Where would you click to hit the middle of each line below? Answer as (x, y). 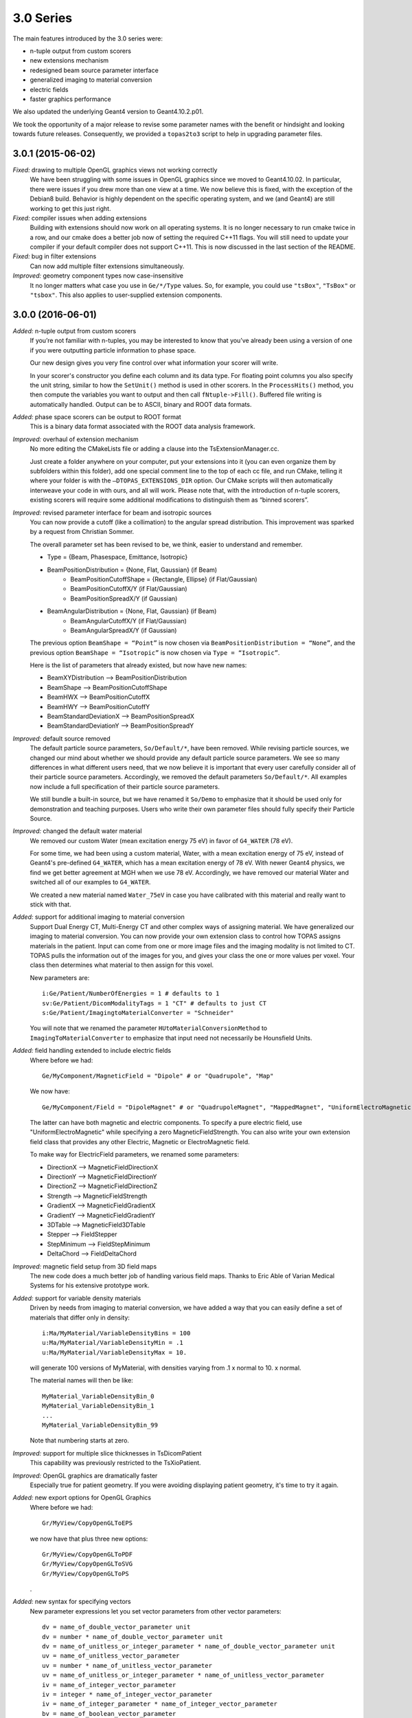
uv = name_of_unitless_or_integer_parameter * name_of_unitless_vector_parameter (183, 1675)
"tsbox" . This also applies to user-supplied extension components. (126, 295)
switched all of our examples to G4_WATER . (90, 882)
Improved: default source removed (62, 738)
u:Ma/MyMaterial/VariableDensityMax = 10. (115, 1352)
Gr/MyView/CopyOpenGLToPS (86, 1573)
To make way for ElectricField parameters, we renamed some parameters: (135, 1154)
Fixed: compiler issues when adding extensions (80, 218)
